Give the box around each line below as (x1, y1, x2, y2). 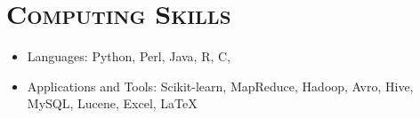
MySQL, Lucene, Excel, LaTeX (27, 94, 198, 113)
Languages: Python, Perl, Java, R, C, (27, 47, 231, 66)
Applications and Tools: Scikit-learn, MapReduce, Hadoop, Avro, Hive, (27, 76, 414, 95)
